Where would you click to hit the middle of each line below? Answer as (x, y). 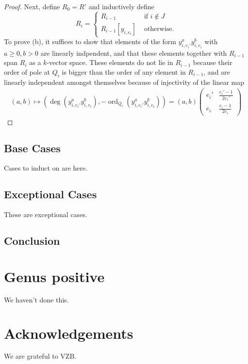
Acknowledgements (69, 333)
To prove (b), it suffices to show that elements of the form (90, 41)
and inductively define (121, 6)
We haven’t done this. (36, 299)
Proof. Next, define (32, 6)
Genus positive (54, 276)
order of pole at (27, 71)
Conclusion (32, 241)
